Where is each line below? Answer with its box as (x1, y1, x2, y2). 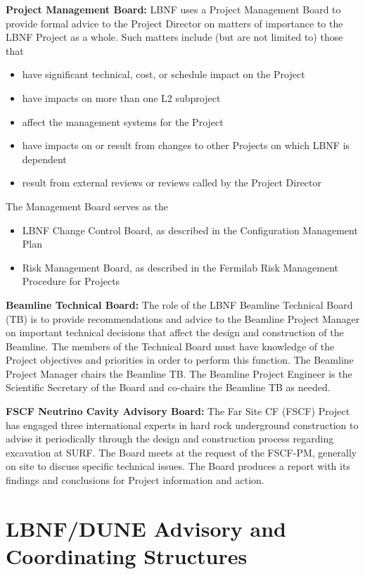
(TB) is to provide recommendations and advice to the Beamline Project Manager (6, 311, 360, 326)
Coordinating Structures (6, 542, 248, 570)
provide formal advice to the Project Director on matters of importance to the (6, 15, 343, 30)
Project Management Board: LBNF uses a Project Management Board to (6, 2, 341, 16)
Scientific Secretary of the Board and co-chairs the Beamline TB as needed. (6, 380, 331, 395)
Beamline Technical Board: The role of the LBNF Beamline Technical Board (6, 297, 353, 312)
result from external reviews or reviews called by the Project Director (22, 175, 322, 190)
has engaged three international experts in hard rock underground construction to (6, 417, 359, 432)
